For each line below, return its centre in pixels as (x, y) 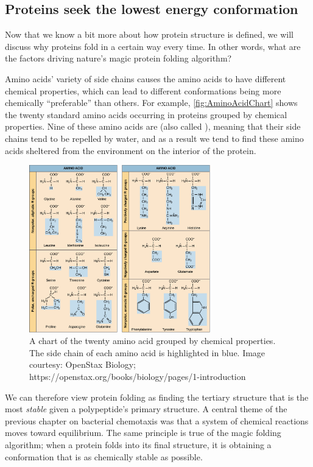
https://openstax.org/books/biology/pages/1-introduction (138, 376)
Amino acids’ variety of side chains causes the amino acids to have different (146, 78)
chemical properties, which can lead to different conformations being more (143, 90)
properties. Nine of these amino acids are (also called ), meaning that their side (153, 126)
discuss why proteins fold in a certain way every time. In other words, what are (153, 46)
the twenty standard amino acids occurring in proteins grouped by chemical (146, 114)
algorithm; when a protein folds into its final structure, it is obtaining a (138, 444)
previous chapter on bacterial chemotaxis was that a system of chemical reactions (157, 420)
